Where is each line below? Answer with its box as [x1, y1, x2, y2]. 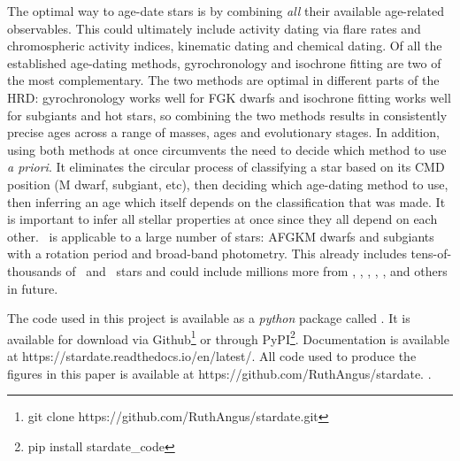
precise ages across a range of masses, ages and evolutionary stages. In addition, [7, 123, 440, 142]
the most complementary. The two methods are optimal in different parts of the [7, 71, 440, 89]
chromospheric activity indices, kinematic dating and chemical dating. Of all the [7, 36, 442, 55]
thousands [7, 261, 62, 280]
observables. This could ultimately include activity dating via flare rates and [7, 19, 421, 37]
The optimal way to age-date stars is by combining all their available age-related [7, 2, 445, 19]
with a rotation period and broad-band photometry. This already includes [7, 244, 407, 263]
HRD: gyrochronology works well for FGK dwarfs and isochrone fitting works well [7, 88, 451, 106]
